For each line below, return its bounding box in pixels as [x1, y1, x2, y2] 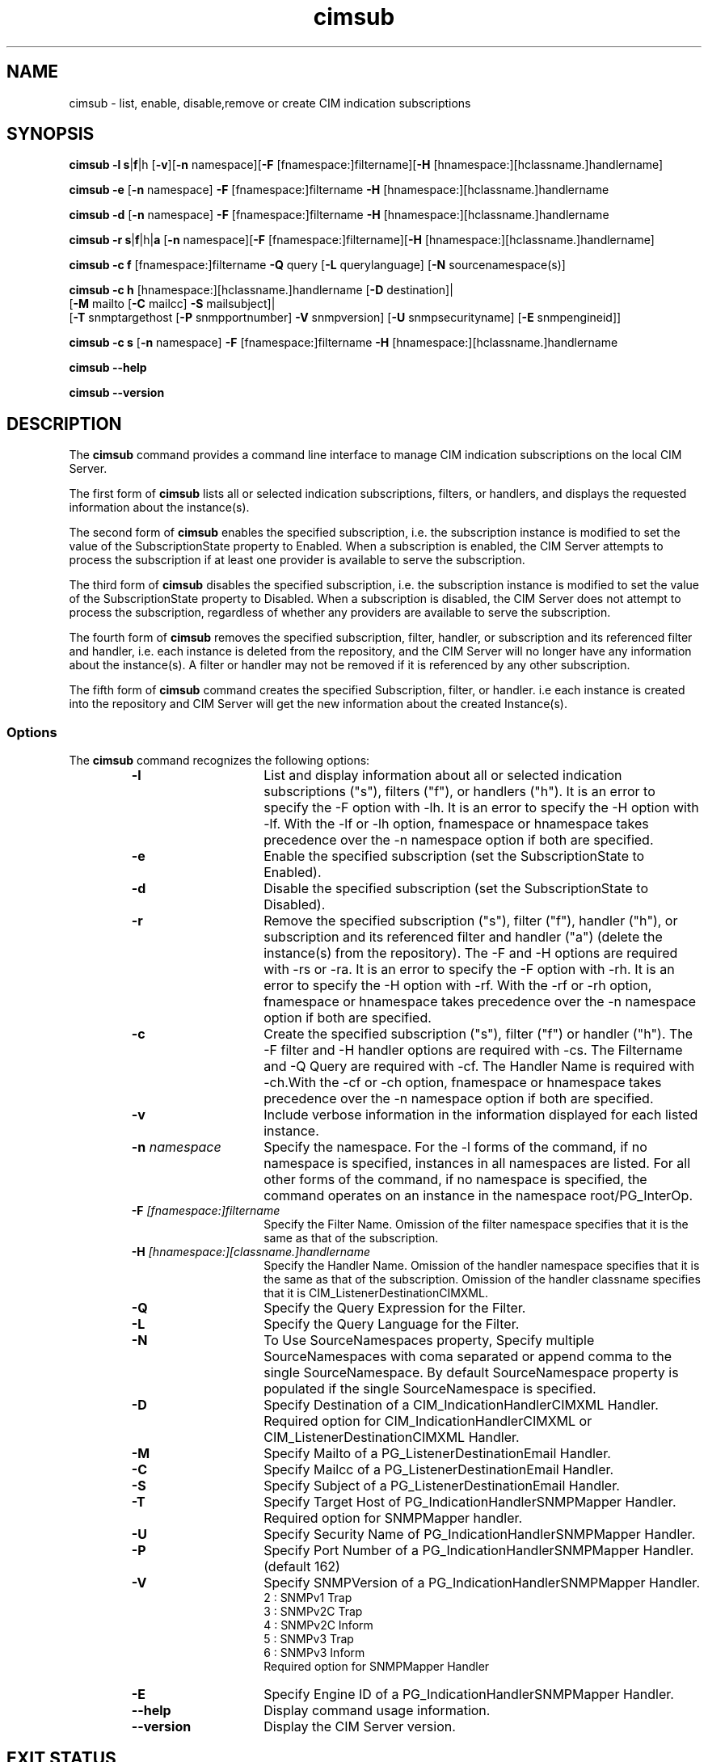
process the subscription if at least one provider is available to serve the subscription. [69, 553, 525, 567]
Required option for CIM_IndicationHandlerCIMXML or [263, 1413, 592, 1430]
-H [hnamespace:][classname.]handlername [131, 1245, 371, 1259]
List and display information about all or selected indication [263, 767, 622, 784]
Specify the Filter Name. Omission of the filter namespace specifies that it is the [263, 1217, 689, 1232]
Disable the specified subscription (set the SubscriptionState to [263, 880, 648, 897]
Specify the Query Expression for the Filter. [263, 1300, 526, 1317]
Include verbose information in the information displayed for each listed [263, 1107, 698, 1123]
